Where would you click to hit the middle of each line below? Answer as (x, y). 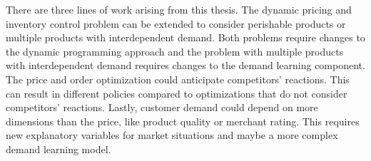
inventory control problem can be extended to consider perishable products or (176, 23)
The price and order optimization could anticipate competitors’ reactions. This (178, 79)
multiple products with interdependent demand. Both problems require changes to (185, 37)
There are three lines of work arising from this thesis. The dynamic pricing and (179, 9)
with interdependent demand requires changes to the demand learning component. (185, 65)
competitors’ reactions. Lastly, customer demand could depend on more (162, 107)
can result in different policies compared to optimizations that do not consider (177, 93)
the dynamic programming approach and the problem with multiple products (175, 51)
